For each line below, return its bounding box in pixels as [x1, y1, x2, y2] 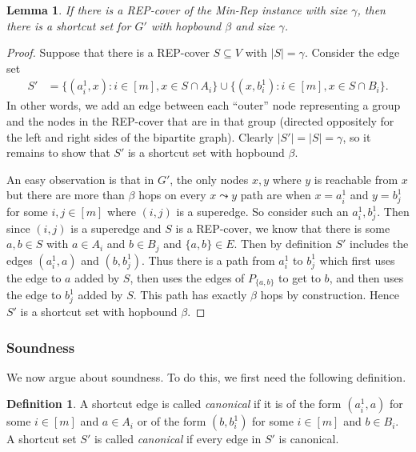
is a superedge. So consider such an [176, 203, 349, 220]
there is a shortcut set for [6, 17, 131, 34]
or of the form [137, 413, 206, 430]
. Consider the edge [304, 44, 400, 61]
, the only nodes [170, 170, 249, 187]
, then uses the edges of [130, 269, 245, 286]
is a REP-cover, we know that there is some [175, 219, 390, 236]
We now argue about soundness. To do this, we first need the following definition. [6, 368, 406, 385]
